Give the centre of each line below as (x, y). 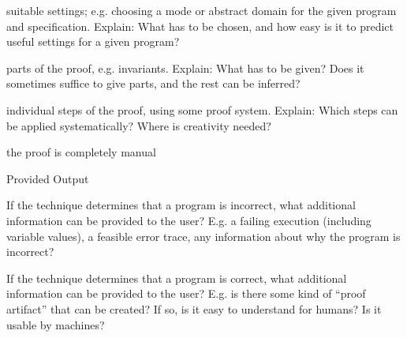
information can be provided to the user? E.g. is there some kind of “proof (186, 293)
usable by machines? (56, 324)
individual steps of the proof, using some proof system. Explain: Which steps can (202, 109)
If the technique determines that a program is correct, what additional (177, 278)
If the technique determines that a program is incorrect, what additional (181, 205)
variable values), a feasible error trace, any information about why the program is (203, 236)
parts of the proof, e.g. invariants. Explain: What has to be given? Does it (185, 68)
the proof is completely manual (81, 152)
